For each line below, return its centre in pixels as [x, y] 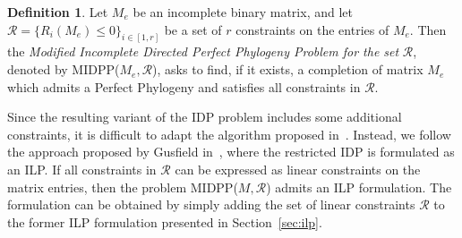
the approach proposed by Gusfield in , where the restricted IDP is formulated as [231, 152]
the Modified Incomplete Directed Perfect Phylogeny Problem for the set [203, 51]
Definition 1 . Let [58, 12]
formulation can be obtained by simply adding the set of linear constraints [211, 204]
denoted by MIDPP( [64, 69]
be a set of [193, 29]
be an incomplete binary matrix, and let [243, 12]
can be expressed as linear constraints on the [298, 170]
